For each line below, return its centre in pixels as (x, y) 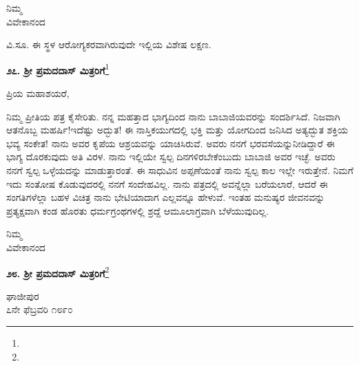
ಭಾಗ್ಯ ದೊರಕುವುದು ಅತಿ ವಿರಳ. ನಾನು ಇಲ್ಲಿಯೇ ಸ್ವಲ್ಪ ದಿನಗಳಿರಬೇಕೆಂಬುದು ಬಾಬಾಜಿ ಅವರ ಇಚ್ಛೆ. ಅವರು (171, 157)
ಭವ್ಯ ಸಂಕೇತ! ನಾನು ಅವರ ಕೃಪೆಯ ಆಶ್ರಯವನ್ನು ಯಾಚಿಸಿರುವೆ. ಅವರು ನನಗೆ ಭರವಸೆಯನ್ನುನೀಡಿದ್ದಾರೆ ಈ (171, 143)
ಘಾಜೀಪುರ (23, 295)
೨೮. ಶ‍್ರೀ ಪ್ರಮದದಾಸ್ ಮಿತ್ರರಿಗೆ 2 (58, 272)
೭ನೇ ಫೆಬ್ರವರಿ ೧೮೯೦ (40, 309)
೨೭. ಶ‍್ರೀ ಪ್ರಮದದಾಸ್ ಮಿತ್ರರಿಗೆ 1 (58, 69)
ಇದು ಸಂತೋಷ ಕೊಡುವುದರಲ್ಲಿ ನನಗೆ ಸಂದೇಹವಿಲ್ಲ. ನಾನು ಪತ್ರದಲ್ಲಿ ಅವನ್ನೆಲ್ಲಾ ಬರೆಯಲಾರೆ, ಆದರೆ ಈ (167, 183)
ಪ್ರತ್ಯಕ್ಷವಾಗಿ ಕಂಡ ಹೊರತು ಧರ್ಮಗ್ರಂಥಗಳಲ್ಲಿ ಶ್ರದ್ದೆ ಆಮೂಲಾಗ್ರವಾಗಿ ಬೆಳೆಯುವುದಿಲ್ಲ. (137, 210)
